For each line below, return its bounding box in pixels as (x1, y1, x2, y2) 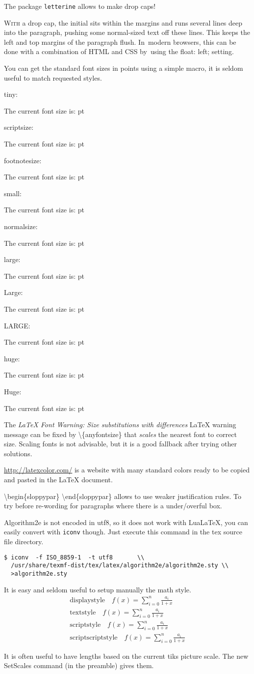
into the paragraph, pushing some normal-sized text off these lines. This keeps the (4, 27, 250, 37)
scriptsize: (4, 122, 34, 132)
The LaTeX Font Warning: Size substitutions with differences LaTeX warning (4, 419, 236, 430)
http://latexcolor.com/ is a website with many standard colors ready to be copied (4, 465, 250, 475)
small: (4, 188, 22, 198)
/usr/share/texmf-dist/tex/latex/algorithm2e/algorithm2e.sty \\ (11, 562, 229, 569)
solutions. (4, 448, 32, 458)
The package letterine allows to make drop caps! (4, 1, 156, 11)
